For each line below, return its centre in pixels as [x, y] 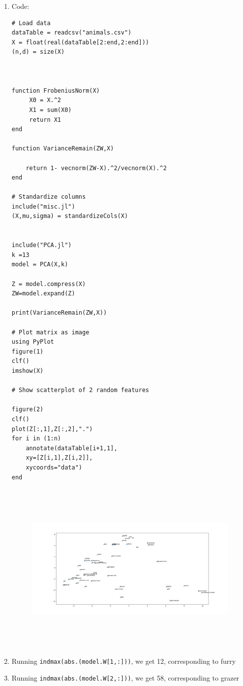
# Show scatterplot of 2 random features [80, 390]
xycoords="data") [54, 467]
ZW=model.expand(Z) [43, 294]
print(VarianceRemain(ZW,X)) [59, 313]
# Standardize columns [49, 197]
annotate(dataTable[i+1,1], [72, 448]
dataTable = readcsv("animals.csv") [72, 33]
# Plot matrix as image [50, 332]
